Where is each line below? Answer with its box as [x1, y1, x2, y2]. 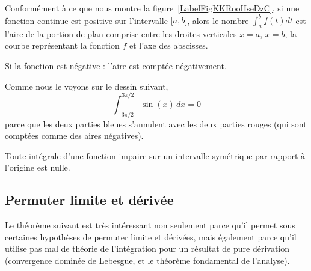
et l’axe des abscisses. [129, 39, 208, 52]
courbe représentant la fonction [5, 39, 120, 52]
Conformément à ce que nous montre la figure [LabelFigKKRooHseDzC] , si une [5, 2, 300, 14]
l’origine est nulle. [5, 161, 70, 174]
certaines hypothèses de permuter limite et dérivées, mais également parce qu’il [5, 230, 297, 243]
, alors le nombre [187, 14, 249, 26]
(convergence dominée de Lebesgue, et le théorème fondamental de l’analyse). [5, 254, 290, 266]
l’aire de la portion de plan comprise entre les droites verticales [5, 27, 237, 40]
